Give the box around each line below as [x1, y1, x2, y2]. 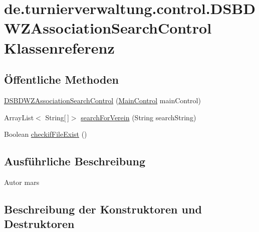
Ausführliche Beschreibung [4, 153, 145, 169]
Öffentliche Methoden [4, 72, 119, 87]
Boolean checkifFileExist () [4, 129, 87, 139]
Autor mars [4, 176, 40, 187]
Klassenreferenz [4, 37, 115, 58]
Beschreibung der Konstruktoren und [4, 201, 202, 216]
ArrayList [4, 112, 34, 122]
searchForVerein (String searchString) [81, 112, 196, 122]
